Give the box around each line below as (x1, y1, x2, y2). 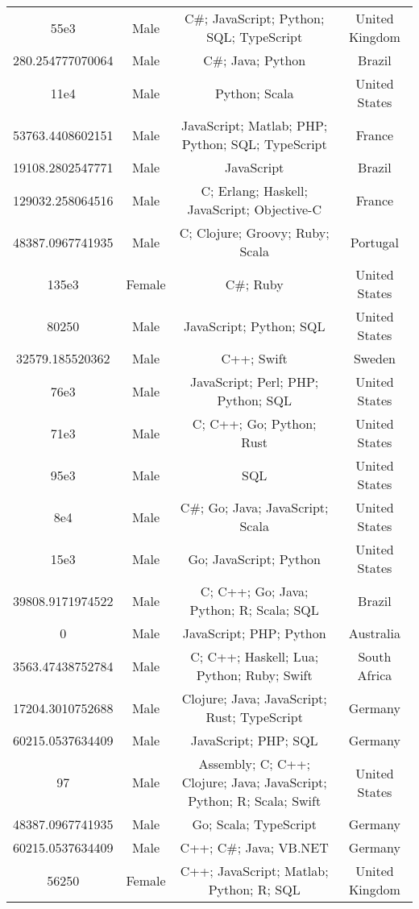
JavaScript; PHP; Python (182, 624, 326, 642)
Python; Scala (214, 83, 294, 102)
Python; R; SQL (208, 880, 301, 899)
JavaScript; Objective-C (187, 200, 322, 218)
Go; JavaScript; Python (188, 549, 322, 568)
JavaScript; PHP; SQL (190, 731, 318, 749)
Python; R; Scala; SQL (189, 600, 319, 619)
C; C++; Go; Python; (192, 414, 317, 433)
